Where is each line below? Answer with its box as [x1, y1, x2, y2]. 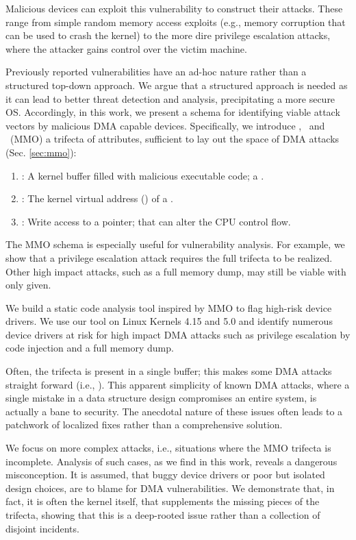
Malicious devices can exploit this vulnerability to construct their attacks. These [5, 1, 343, 15]
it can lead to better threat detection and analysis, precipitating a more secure [5, 91, 335, 106]
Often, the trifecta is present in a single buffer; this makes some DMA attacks [5, 364, 332, 378]
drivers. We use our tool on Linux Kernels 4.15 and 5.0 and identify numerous [5, 314, 333, 328]
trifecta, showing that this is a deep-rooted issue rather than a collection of [5, 508, 320, 521]
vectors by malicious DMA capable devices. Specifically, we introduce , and [5, 118, 325, 132]
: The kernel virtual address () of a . [21, 191, 173, 206]
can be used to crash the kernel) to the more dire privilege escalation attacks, [5, 28, 331, 42]
